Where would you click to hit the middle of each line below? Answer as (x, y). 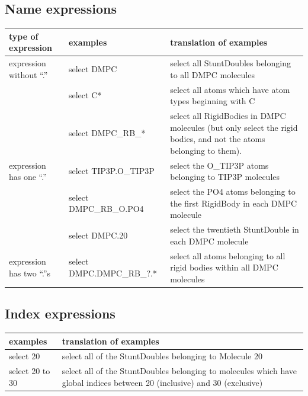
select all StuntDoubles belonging (230, 63)
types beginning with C (213, 101)
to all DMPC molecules (212, 74)
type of (24, 36)
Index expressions (60, 313)
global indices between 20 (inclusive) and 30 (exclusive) (162, 382)
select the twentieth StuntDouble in (235, 229)
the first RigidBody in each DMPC (234, 203)
